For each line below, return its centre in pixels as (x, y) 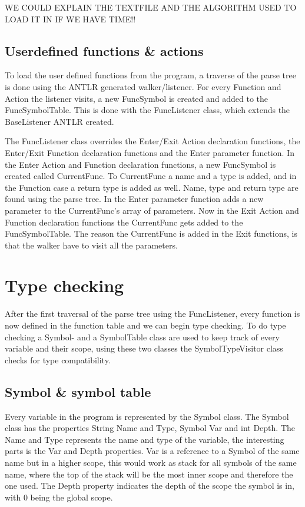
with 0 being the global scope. (59, 497)
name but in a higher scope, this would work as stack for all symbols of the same (151, 462)
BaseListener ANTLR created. (59, 121)
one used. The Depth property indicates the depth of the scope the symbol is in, (150, 486)
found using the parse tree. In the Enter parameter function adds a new (134, 199)
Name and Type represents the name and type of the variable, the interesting (145, 439)
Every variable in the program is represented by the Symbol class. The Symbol (147, 416)
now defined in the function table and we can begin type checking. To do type (145, 325)
